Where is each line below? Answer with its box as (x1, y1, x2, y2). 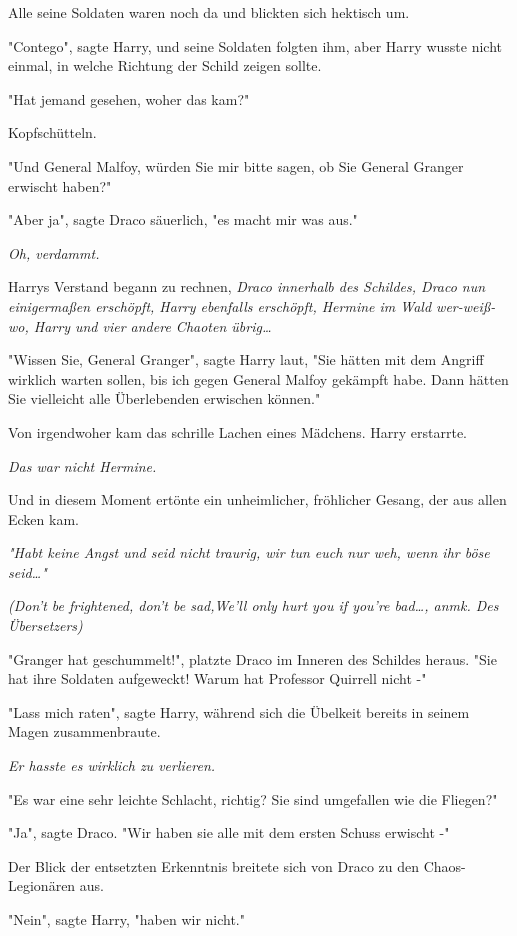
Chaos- (423, 855, 466, 876)
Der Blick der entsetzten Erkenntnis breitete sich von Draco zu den (8, 855, 420, 876)
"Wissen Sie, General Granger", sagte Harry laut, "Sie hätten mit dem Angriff (8, 349, 484, 370)
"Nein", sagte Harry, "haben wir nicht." (8, 909, 245, 929)
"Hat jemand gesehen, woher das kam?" (8, 88, 250, 109)
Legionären (8, 875, 76, 896)
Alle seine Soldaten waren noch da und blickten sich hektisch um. (8, 2, 410, 22)
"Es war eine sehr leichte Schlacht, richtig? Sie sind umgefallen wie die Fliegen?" (8, 788, 498, 809)
